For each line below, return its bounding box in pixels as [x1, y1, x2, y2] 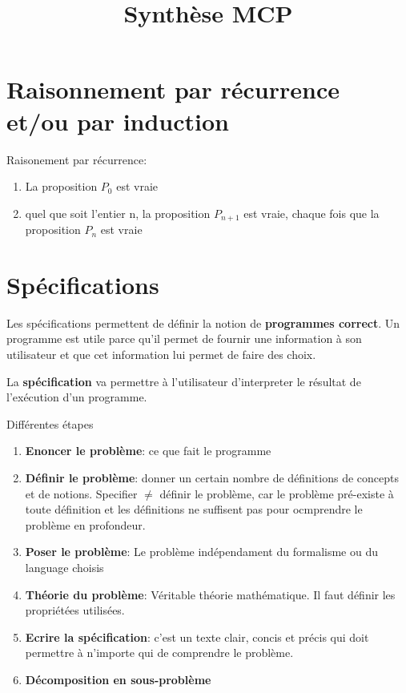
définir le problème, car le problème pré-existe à [159, 485, 394, 502]
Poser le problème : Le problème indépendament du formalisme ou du [25, 543, 378, 560]
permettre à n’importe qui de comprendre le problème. [25, 644, 294, 661]
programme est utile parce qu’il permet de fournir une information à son [6, 330, 362, 347]
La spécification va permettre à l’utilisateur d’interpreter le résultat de [6, 373, 361, 389]
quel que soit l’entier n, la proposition [25, 204, 211, 221]
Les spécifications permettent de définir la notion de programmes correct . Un [6, 314, 400, 331]
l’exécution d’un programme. [6, 389, 147, 405]
